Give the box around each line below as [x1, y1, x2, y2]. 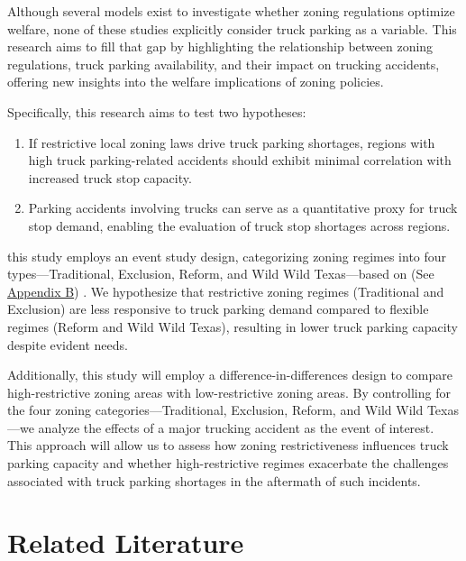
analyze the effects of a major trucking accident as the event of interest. [38, 418, 434, 437]
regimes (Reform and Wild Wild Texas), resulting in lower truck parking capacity [7, 317, 459, 336]
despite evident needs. [7, 335, 128, 354]
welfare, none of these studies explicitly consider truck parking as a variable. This [7, 19, 457, 38]
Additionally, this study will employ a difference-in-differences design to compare [7, 365, 452, 384]
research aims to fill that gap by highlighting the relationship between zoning [7, 37, 434, 56]
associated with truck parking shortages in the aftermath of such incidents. [7, 471, 421, 490]
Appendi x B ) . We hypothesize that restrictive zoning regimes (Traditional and [7, 281, 444, 300]
